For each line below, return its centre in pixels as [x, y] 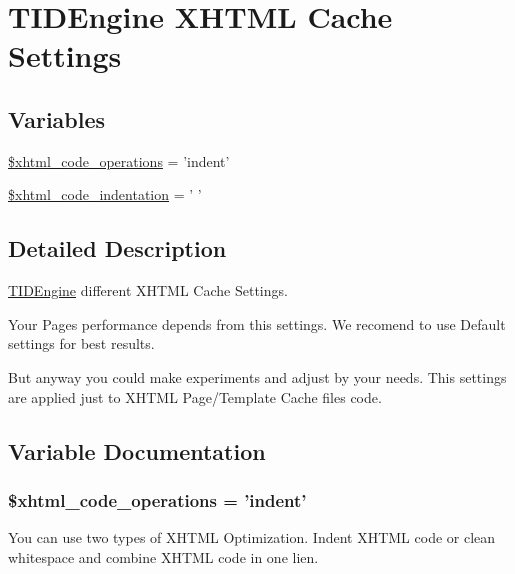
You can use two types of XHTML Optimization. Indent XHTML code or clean [252, 537]
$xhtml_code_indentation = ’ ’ [105, 194]
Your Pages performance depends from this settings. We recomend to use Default [257, 323]
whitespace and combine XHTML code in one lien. [163, 556]
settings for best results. [81, 343]
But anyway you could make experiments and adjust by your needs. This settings [257, 376]
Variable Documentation [137, 450]
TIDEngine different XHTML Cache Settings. [148, 290]
